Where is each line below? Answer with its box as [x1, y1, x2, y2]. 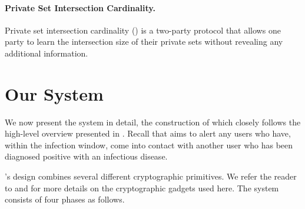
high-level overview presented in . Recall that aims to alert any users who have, [5, 127, 291, 140]
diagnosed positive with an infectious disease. [5, 150, 168, 162]
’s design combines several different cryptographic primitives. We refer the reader [5, 170, 297, 183]
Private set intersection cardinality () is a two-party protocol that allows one [5, 24, 281, 36]
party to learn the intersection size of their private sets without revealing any [5, 35, 283, 48]
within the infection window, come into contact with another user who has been [5, 138, 293, 151]
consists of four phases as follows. [5, 193, 125, 205]
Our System [5, 81, 104, 105]
